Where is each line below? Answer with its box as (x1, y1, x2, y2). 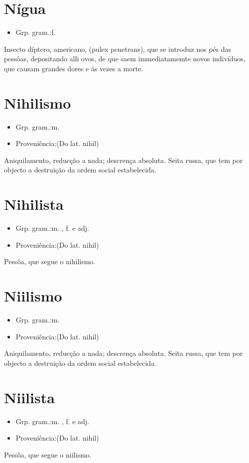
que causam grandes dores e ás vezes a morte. (4, 63, 143, 73)
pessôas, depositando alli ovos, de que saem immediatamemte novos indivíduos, (4, 53, 246, 64)
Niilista (4, 387, 55, 407)
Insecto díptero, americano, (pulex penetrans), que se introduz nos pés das (4, 43, 232, 54)
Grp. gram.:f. (15, 27, 56, 37)
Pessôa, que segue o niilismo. (4, 449, 92, 460)
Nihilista (4, 194, 64, 214)
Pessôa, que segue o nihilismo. (4, 256, 96, 267)
